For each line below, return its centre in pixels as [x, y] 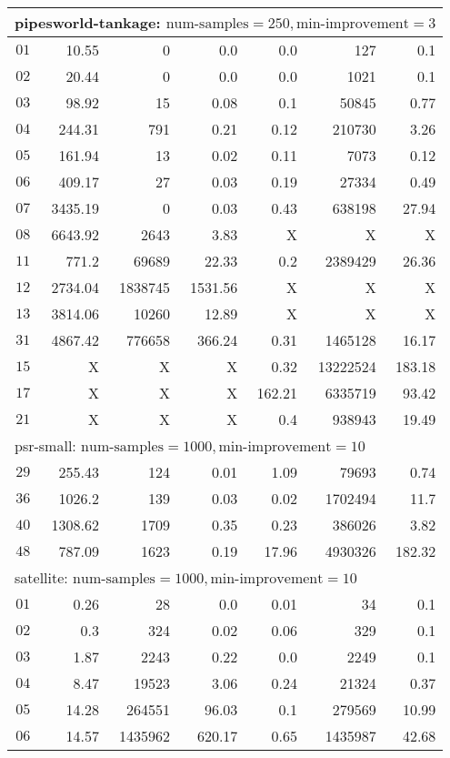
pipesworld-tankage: [88, 22]
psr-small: [45, 445]
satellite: [41, 577]
